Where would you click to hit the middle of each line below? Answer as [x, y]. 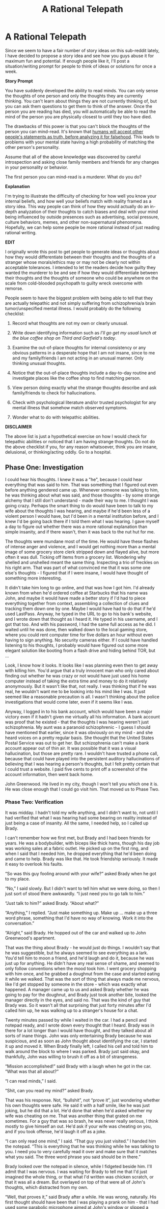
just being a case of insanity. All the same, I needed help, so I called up [77, 823]
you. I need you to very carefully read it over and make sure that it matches [81, 1152]
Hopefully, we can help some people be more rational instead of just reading [82, 227]
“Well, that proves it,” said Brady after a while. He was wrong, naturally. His [81, 1197]
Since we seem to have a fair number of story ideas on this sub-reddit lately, [82, 50]
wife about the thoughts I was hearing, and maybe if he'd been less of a [78, 511]
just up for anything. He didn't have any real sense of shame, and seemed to [82, 963]
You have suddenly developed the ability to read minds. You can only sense [82, 90]
